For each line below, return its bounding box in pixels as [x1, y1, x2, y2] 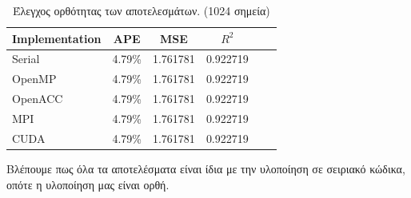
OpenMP [12, 70, 57, 87]
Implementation [12, 30, 102, 46]
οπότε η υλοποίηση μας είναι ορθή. [6, 176, 170, 192]
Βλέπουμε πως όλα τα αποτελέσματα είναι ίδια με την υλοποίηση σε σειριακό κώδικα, [6, 160, 405, 176]
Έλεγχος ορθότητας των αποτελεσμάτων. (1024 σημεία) [13, 2, 270, 18]
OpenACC [12, 90, 63, 107]
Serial [12, 50, 40, 67]
